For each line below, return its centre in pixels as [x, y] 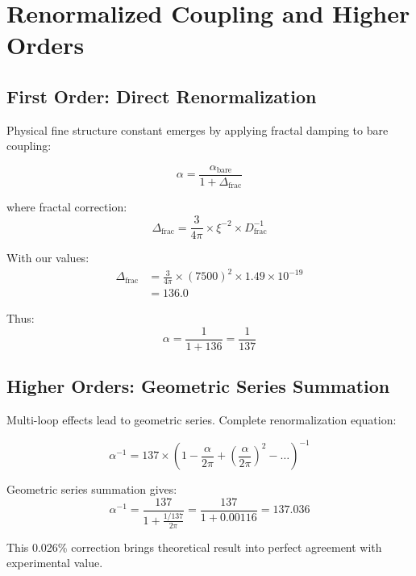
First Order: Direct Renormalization [162, 96]
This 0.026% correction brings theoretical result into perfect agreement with [194, 547]
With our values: [48, 258]
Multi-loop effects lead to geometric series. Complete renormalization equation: [202, 419]
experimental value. [55, 563]
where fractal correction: [67, 207]
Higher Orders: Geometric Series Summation [198, 386]
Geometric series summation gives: [92, 489]
